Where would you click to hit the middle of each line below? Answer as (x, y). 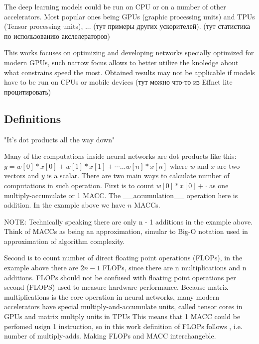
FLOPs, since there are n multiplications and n (174, 268)
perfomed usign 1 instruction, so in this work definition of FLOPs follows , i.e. (123, 326)
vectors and (22, 175)
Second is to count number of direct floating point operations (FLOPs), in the (123, 258)
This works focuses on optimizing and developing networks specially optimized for (129, 53)
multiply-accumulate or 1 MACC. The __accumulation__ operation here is (121, 195)
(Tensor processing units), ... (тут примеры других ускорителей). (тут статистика (127, 26)
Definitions (33, 118)
